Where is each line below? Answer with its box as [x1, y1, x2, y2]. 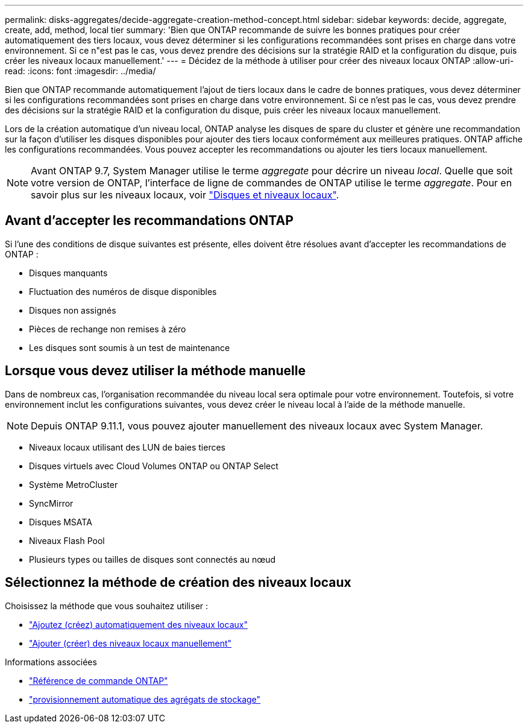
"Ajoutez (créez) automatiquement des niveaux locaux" [29, 619, 248, 630]
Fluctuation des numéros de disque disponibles [29, 286, 217, 297]
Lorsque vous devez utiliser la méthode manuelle [5, 363, 306, 379]
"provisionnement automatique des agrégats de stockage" [29, 694, 261, 704]
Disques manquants [29, 267, 108, 278]
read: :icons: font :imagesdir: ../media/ [5, 66, 156, 76]
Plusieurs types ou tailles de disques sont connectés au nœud [29, 554, 276, 565]
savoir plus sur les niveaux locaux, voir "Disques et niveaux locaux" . [31, 189, 339, 201]
